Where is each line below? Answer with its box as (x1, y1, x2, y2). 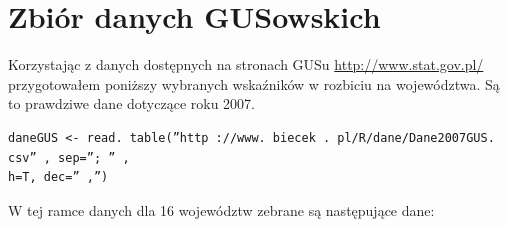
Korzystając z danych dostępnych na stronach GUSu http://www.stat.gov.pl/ (8, 54, 484, 75)
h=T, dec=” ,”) (8, 170, 109, 185)
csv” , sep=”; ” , (8, 150, 130, 165)
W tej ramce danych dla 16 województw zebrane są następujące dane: (8, 199, 435, 220)
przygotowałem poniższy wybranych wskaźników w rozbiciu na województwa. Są (8, 73, 500, 94)
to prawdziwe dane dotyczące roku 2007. (8, 93, 256, 114)
